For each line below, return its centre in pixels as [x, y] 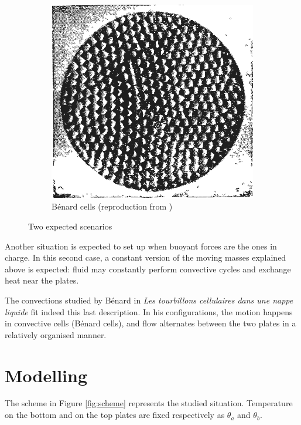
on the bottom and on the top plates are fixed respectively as [115, 415]
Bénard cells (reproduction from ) [112, 206]
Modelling [46, 375]
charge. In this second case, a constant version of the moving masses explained [146, 257]
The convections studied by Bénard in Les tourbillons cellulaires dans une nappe [149, 300]
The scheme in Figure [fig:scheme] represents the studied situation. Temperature [149, 403]
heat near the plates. [42, 280]
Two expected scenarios [70, 226]
